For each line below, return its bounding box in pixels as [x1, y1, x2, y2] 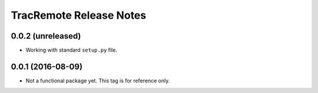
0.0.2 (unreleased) [11, 31, 81, 41]
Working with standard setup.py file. [25, 47, 118, 54]
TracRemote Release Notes [11, 9, 147, 22]
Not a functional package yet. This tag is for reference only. [25, 77, 170, 84]
